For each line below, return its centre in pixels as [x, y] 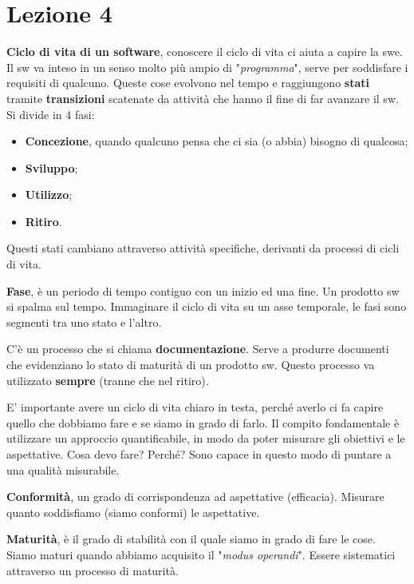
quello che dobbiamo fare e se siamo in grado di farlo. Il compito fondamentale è [203, 422]
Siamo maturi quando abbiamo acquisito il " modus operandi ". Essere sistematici [201, 554]
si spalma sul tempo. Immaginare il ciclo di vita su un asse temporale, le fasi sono [207, 306]
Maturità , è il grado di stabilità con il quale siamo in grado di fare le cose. [191, 539]
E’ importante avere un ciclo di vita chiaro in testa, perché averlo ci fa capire [195, 407]
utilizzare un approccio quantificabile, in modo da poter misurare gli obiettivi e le [206, 438]
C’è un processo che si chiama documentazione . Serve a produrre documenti [198, 349]
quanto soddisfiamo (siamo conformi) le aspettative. [133, 512]
